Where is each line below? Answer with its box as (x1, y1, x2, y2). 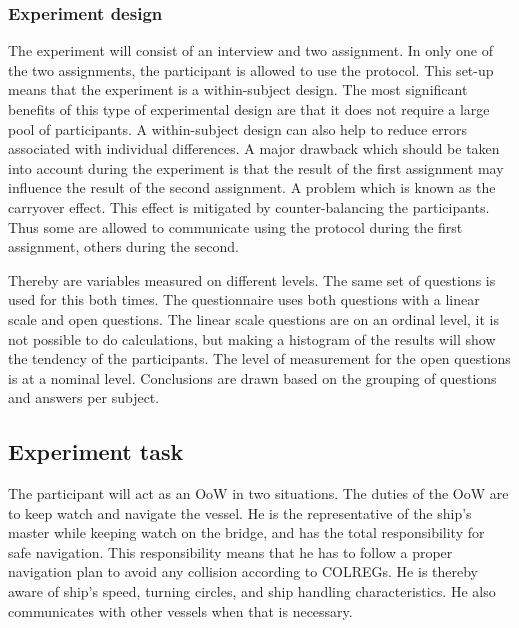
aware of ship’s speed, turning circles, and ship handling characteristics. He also (8, 581, 496, 602)
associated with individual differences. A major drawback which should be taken (8, 138, 500, 159)
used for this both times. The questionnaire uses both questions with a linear (8, 289, 480, 310)
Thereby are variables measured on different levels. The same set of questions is (8, 269, 496, 290)
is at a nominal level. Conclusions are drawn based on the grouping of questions (8, 367, 497, 388)
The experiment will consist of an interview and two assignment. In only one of (8, 40, 493, 61)
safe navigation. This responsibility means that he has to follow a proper (8, 541, 453, 562)
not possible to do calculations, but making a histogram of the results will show (8, 328, 496, 349)
